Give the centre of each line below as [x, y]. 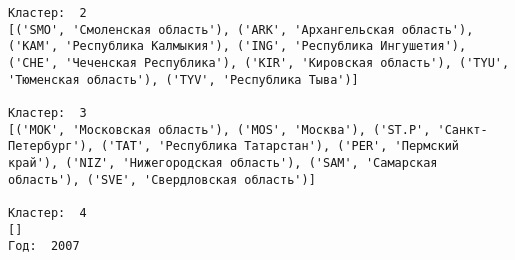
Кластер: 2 [47, 13]
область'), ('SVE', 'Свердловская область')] [162, 179]
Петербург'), [51, 146]
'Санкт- [462, 129]
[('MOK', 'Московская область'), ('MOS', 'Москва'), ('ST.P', [219, 129]
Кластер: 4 [47, 212]
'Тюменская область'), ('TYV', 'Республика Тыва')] [183, 79]
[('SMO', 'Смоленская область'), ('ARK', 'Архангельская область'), [241, 29]
